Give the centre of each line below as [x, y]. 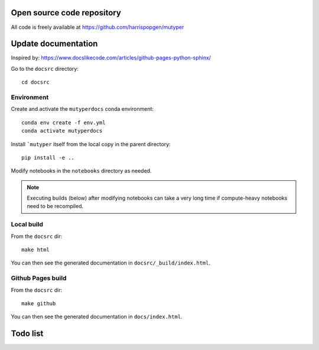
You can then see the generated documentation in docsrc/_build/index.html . [111, 263]
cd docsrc [35, 82]
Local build [27, 224]
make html [35, 250]
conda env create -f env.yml [64, 123]
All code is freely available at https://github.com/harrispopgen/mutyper [97, 27]
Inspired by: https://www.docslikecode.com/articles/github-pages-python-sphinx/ [111, 58]
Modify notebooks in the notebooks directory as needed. [81, 171]
